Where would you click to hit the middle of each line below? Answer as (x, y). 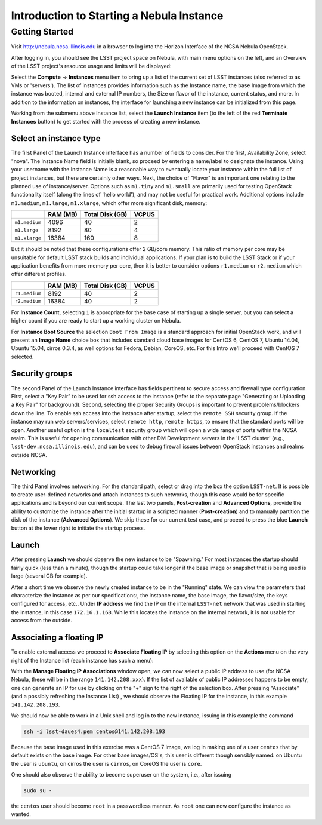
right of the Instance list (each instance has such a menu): (83, 660)
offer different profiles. (39, 274)
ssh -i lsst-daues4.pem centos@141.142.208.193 (94, 731)
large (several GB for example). (49, 576)
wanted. (21, 814)
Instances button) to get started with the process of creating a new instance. (106, 121)
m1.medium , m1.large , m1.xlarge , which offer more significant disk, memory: (109, 203)
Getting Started (42, 32)
